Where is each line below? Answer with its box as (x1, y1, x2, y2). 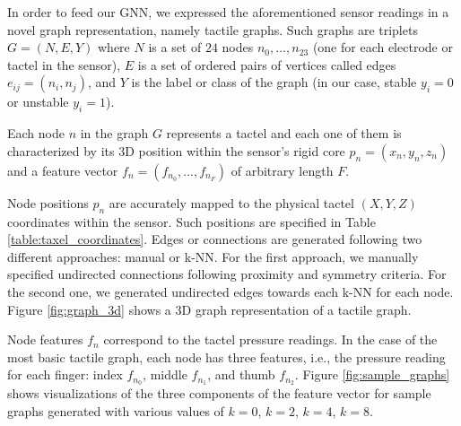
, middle (143, 365, 187, 384)
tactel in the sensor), (7, 55, 121, 74)
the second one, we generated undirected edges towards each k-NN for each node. (7, 282, 454, 300)
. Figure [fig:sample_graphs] (294, 365, 450, 384)
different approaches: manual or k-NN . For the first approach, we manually (7, 247, 419, 265)
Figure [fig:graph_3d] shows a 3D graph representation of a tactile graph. (7, 300, 412, 318)
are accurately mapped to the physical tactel (109, 193, 354, 212)
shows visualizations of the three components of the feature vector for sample (7, 384, 431, 403)
